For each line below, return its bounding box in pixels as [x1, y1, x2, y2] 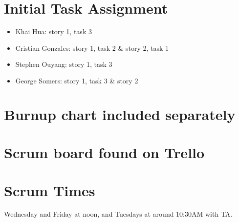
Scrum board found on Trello [4, 142, 205, 162]
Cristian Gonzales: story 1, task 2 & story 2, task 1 [15, 42, 169, 53]
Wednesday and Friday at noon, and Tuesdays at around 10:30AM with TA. [4, 209, 233, 219]
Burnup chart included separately [4, 104, 236, 124]
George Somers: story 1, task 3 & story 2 [15, 75, 138, 85]
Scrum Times [4, 181, 95, 201]
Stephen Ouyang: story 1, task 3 [15, 59, 112, 69]
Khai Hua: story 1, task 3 [15, 26, 92, 37]
